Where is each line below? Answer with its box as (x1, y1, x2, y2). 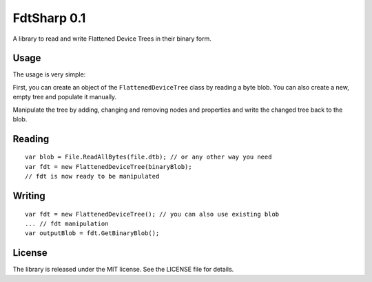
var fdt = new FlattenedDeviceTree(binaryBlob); (25, 163, 192, 170)
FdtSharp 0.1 (12, 10, 86, 26)
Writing (12, 190, 46, 202)
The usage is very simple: (12, 70, 86, 79)
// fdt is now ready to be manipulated (25, 172, 160, 181)
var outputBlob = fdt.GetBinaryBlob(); (25, 230, 160, 237)
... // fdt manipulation (25, 220, 109, 228)
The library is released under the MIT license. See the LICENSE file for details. (12, 265, 234, 274)
